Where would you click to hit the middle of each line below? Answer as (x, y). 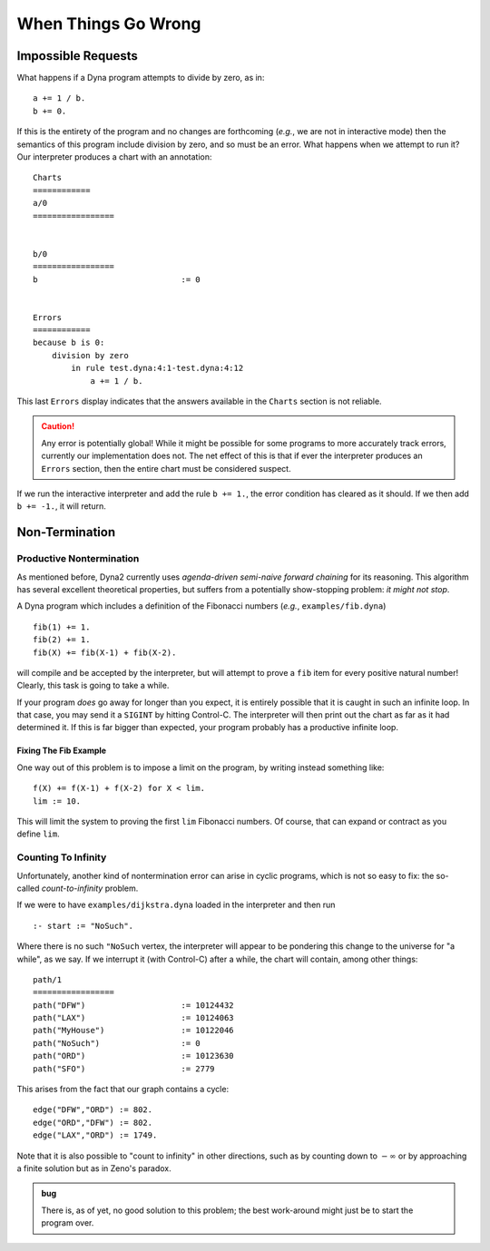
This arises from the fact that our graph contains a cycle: (123, 1090)
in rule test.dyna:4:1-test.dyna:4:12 (157, 368)
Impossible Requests (77, 56)
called (28, 888)
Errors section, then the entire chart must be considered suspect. (166, 468)
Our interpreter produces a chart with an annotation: (114, 157)
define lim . (39, 834)
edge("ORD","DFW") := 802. (93, 1122)
